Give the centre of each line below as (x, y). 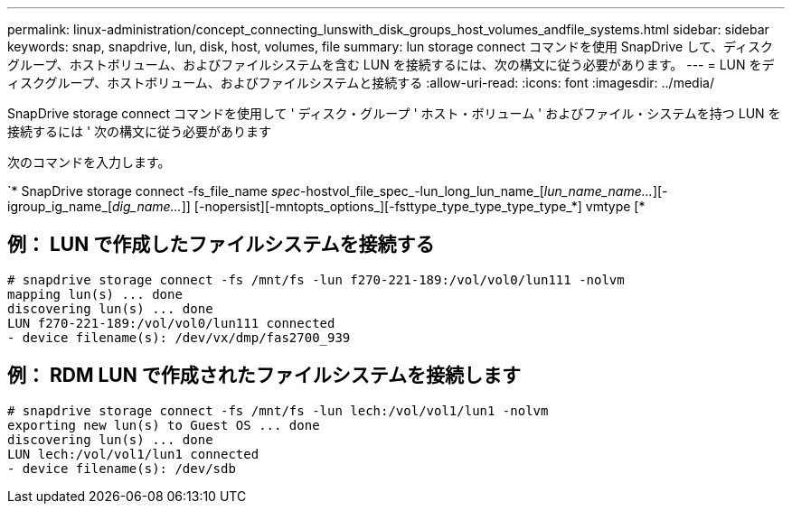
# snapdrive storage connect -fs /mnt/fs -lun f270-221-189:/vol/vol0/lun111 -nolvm (316, 279)
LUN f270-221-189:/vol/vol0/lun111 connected (171, 323)
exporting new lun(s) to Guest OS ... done (164, 425)
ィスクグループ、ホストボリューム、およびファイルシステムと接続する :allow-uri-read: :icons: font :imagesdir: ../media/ (361, 83)
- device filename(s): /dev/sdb (122, 468)
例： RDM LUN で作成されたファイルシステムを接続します (264, 376)
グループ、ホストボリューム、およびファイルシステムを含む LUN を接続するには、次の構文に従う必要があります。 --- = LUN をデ (391, 65)
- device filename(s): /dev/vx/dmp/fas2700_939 (179, 337)
